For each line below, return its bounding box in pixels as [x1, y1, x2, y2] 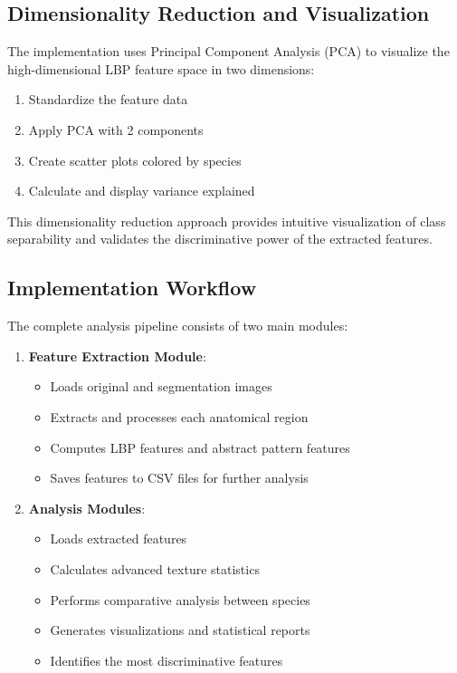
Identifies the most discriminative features [50, 650, 283, 669]
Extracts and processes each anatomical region [50, 407, 309, 426]
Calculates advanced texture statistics [50, 559, 260, 578]
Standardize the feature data [28, 90, 188, 109]
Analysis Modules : [28, 498, 146, 517]
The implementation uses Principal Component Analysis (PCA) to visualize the [7, 42, 450, 61]
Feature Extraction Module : [28, 346, 206, 365]
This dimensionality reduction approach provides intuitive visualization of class [7, 211, 446, 230]
